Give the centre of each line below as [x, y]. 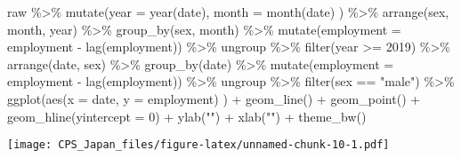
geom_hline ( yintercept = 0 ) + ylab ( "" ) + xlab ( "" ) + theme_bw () [187, 116]
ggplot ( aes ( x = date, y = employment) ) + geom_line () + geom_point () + [214, 98]
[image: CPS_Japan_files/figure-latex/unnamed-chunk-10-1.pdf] [198, 145]
